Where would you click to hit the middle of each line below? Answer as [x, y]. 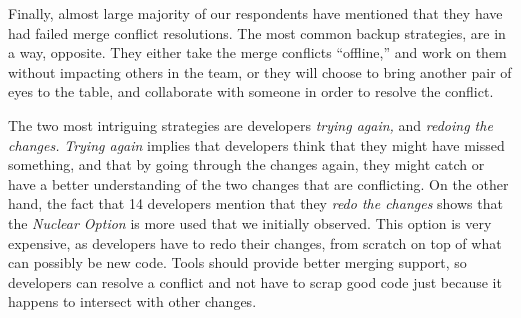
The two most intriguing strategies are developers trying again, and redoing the [250, 124]
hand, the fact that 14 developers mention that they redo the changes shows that [255, 203]
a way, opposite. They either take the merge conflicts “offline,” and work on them [257, 52]
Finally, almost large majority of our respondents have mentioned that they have [255, 13]
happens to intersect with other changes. [132, 301]
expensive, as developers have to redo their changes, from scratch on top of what [255, 242]
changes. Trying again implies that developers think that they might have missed [256, 144]
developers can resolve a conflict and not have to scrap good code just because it [255, 281]
